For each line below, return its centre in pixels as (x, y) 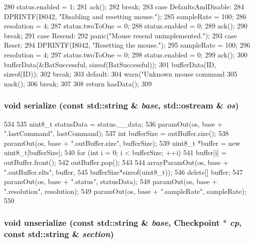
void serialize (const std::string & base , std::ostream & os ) (122, 105)
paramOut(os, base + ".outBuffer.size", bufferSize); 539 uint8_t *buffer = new (122, 143)
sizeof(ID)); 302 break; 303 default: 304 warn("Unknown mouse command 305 (121, 74)
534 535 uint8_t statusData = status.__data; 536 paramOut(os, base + (113, 123)
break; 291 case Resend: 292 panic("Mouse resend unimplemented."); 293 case (121, 35)
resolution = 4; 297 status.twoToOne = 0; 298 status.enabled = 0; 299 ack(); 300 (126, 54)
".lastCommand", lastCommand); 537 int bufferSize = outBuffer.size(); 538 (116, 133)
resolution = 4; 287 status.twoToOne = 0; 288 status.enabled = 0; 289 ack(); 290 (126, 26)
